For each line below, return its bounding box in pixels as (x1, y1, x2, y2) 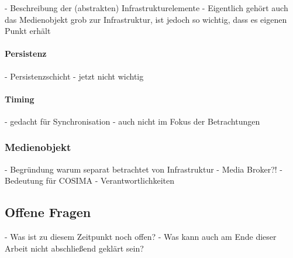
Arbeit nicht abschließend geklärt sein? (5, 242, 144, 254)
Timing (5, 92, 35, 105)
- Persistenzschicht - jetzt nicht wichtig (5, 70, 144, 82)
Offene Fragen (5, 203, 91, 221)
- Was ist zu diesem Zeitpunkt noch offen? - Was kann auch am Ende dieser (5, 231, 277, 243)
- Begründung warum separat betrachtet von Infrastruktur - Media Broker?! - (5, 163, 282, 175)
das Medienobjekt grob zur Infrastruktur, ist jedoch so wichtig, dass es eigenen (5, 13, 287, 25)
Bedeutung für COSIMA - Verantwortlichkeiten (5, 174, 175, 187)
